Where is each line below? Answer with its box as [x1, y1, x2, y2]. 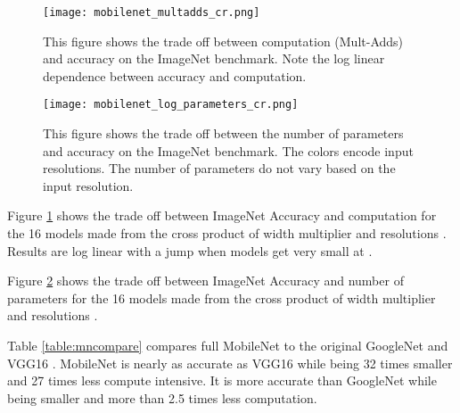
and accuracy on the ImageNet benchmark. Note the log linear [43, 49, 385, 68]
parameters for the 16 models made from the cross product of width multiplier [7, 288, 436, 307]
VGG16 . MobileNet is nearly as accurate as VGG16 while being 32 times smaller [7, 353, 453, 372]
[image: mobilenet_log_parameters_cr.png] [43, 98, 299, 112]
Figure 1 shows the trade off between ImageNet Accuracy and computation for [7, 206, 437, 225]
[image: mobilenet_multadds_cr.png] [43, 6, 260, 19]
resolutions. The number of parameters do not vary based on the [43, 159, 396, 178]
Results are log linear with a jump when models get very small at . [7, 241, 373, 260]
